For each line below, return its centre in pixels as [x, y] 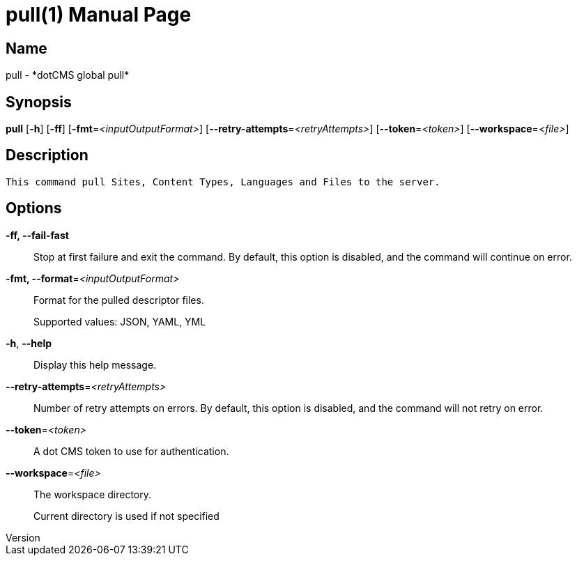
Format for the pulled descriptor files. [119, 300]
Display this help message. [95, 364]
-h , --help [29, 343]
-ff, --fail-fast [37, 235]
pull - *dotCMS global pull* [68, 75]
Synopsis [39, 102]
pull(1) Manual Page [99, 15]
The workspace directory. [93, 494]
